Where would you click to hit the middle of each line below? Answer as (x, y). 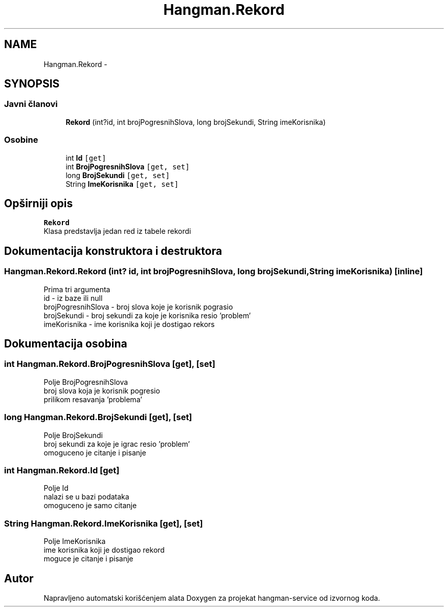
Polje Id (56, 488)
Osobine (21, 140)
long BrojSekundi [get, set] (118, 175)
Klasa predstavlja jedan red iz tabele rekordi (117, 231)
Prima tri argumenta (77, 289)
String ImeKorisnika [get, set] (122, 184)
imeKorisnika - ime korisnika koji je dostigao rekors (129, 324)
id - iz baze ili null (73, 298)
